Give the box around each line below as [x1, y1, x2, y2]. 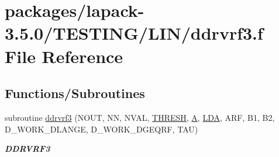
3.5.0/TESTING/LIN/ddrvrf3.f [5, 21, 263, 45]
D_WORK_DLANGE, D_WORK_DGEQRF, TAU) [5, 123, 198, 135]
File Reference [5, 44, 123, 68]
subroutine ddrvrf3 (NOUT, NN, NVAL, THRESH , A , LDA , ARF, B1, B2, [5, 111, 275, 123]
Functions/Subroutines [5, 84, 145, 102]
